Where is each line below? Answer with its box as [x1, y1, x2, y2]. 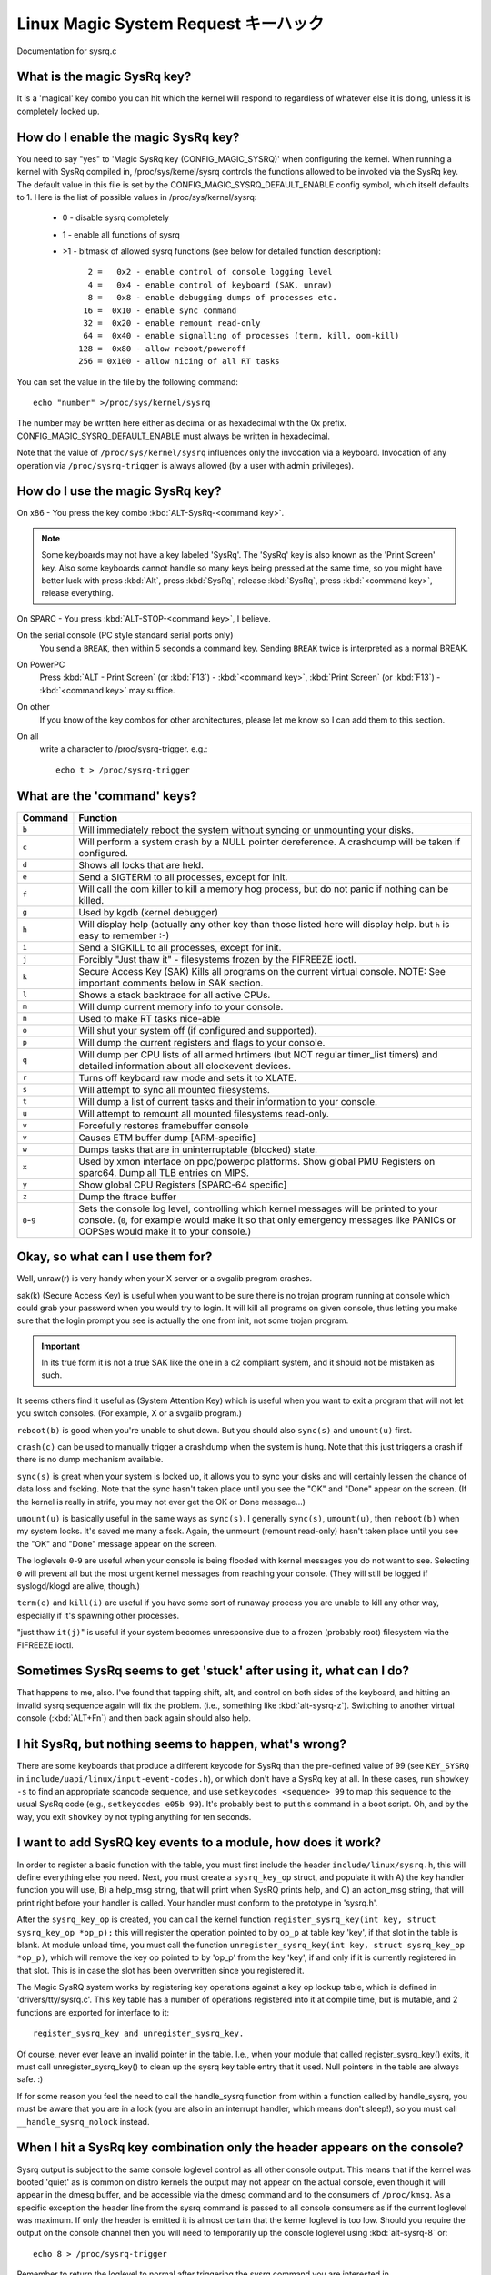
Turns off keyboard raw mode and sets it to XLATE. [78, 1071, 297, 1084]
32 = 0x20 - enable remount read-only [83, 318, 261, 329]
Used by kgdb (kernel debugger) [78, 905, 218, 918]
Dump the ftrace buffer [78, 1190, 177, 1203]
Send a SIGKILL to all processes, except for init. [78, 941, 282, 954]
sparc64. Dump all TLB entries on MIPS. [78, 1166, 250, 1178]
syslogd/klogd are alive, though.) [16, 1580, 141, 1592]
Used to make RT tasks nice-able [78, 1012, 221, 1025]
